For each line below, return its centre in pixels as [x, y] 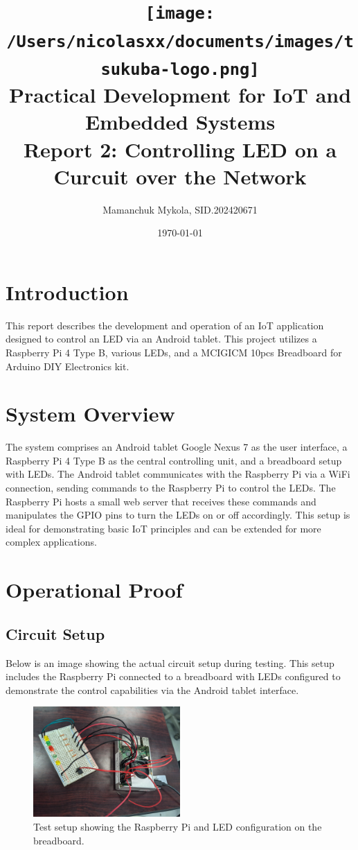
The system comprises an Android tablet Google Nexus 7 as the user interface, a [177, 447]
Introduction [67, 292]
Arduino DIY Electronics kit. [68, 366]
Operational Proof [94, 590]
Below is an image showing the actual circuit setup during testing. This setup [170, 662]
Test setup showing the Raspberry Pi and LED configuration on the [178, 826]
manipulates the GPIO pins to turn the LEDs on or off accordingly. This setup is [178, 515]
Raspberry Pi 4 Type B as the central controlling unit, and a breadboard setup [174, 460]
